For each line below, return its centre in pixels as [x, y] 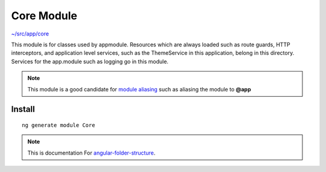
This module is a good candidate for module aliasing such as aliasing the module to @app [139, 89]
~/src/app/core [30, 34]
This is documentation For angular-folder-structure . [91, 153]
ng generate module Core [59, 125]
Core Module [44, 16]
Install [23, 109]
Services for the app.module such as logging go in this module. [90, 61]
